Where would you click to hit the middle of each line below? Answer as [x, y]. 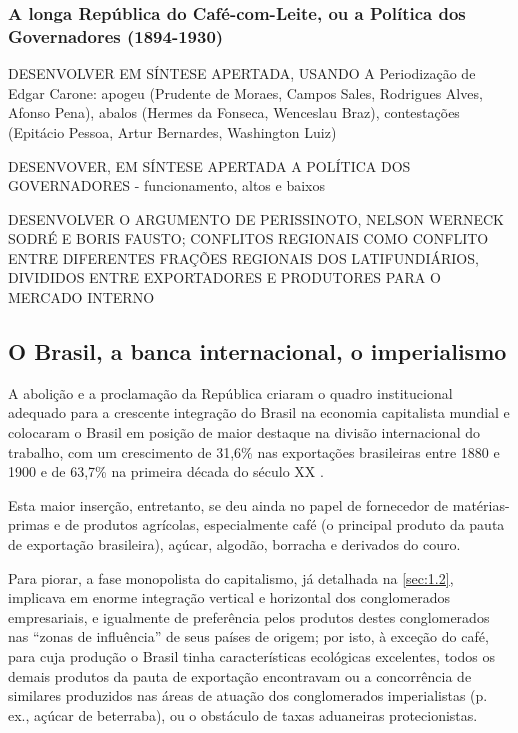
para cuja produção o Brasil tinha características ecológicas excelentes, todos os [251, 656]
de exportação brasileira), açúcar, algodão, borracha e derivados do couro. [234, 544]
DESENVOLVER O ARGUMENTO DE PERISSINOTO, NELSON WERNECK [256, 218]
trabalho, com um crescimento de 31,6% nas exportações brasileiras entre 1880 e [254, 451]
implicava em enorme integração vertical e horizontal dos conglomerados [229, 597]
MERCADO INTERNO [81, 297]
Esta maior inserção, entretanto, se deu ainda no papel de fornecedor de [228, 504]
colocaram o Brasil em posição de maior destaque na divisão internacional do [244, 432]
